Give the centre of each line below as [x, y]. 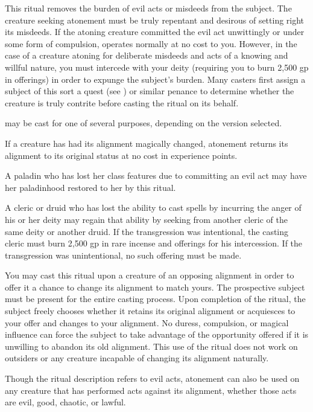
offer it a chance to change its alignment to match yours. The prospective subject [155, 287]
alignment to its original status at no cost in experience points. [121, 155]
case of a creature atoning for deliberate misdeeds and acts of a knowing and [147, 55]
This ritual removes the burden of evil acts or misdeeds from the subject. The [148, 8]
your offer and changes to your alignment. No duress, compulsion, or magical [147, 322]
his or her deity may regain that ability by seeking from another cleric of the [146, 219]
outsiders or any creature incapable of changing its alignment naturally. [137, 358]
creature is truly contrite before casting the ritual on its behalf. [122, 102]
